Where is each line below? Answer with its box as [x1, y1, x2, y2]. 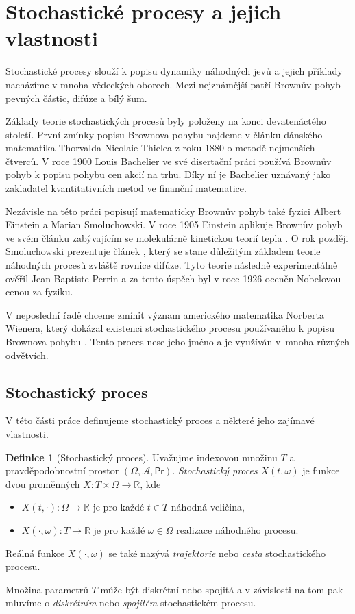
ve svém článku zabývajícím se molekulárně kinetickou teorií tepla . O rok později [5, 230, 349, 245]
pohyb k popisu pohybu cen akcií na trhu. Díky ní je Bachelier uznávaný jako [5, 167, 331, 182]
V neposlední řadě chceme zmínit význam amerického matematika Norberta [5, 307, 324, 321]
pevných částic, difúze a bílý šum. [5, 90, 147, 105]
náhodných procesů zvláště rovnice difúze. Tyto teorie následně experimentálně [5, 258, 338, 272]
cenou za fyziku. [5, 284, 73, 299]
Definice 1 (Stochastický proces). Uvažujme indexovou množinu [5, 450, 278, 464]
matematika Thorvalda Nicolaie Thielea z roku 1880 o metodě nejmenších [5, 140, 315, 155]
